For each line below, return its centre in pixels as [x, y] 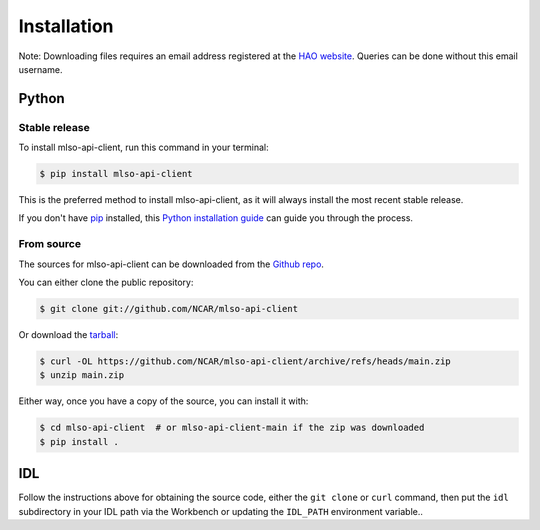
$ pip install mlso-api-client [116, 174]
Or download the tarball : [68, 334]
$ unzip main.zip [82, 375]
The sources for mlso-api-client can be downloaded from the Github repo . [171, 264]
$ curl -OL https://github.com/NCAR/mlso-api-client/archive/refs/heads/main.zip [245, 361]
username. [40, 69]
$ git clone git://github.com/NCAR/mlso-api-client [169, 308]
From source [50, 244]
